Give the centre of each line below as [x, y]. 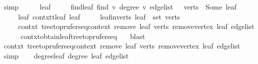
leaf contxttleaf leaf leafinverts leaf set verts [99, 16]
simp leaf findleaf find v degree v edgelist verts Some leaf [120, 6]
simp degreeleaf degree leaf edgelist [66, 55]
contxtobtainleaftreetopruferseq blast [83, 36]
